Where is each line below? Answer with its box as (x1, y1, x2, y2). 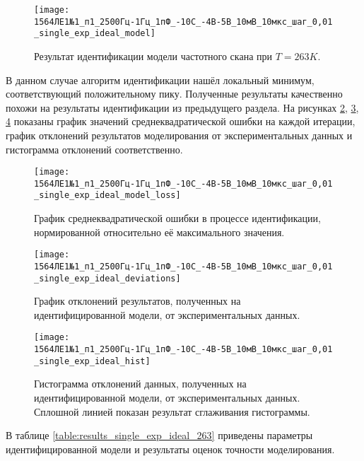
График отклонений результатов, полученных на (34, 293, 241, 308)
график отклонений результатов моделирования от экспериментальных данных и (6, 127, 353, 142)
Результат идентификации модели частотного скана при (34, 48, 272, 63)
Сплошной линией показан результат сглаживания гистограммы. (34, 404, 310, 419)
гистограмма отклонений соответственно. (6, 141, 183, 156)
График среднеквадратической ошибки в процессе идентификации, (34, 211, 321, 226)
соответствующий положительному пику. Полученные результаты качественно (6, 86, 343, 101)
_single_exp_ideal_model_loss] (34, 190, 181, 201)
